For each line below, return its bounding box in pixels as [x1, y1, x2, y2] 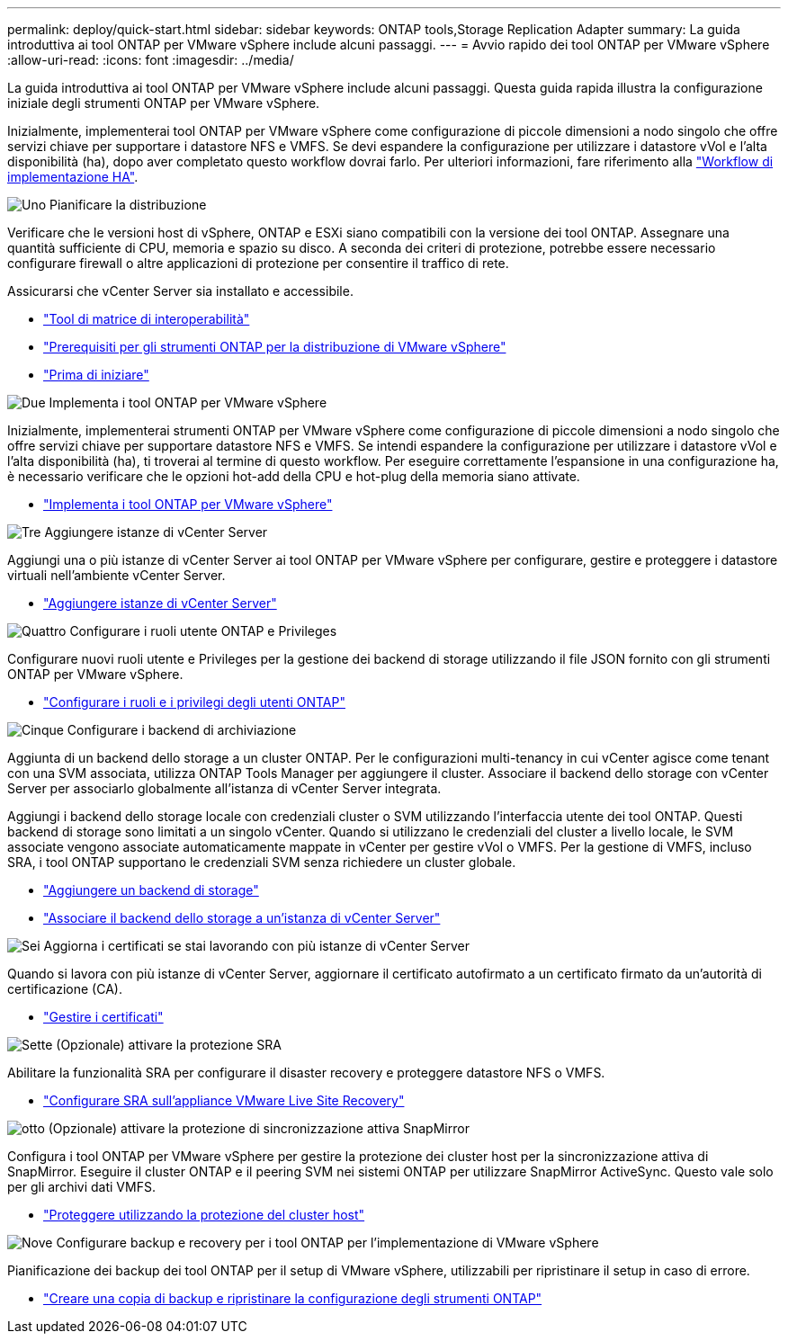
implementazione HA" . [7, 169, 139, 184]
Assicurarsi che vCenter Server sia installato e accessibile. [7, 283, 354, 299]
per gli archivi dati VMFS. [7, 1179, 156, 1194]
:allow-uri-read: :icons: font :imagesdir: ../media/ [7, 52, 294, 67]
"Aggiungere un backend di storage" [43, 882, 259, 898]
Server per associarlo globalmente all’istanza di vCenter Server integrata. [7, 781, 442, 796]
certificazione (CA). [7, 981, 122, 997]
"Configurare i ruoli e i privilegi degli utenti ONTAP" [43, 694, 345, 710]
